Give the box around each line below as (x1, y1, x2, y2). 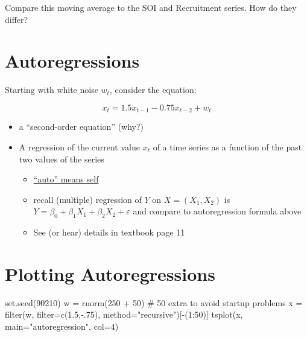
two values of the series (19, 152, 104, 165)
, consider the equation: (109, 83, 197, 96)
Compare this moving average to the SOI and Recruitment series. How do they (5, 1, 297, 13)
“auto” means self (33, 173, 99, 185)
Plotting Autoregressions (5, 261, 215, 286)
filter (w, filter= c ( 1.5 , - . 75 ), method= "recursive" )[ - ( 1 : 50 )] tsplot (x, (5, 308, 243, 321)
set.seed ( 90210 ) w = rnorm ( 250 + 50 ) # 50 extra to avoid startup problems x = (5, 296, 303, 309)
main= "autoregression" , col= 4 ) (5, 320, 119, 333)
